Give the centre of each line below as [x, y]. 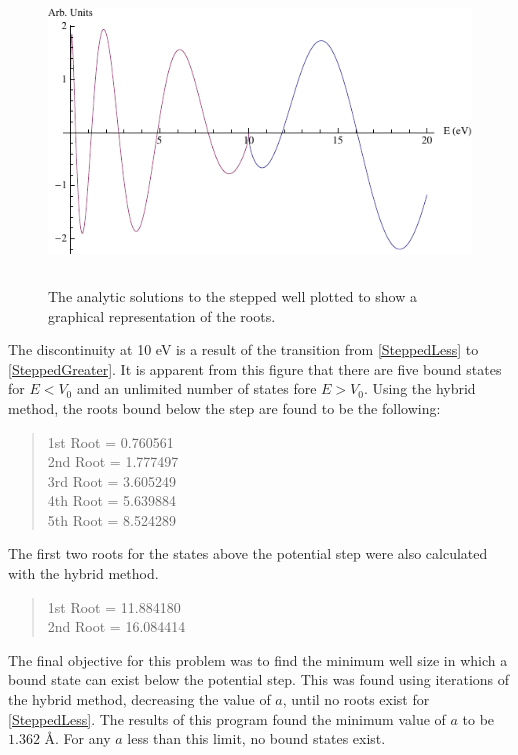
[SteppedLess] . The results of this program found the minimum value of [227, 718]
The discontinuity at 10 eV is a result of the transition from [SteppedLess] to [243, 349]
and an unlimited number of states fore [196, 388]
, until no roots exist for [356, 699]
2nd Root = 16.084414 [116, 626]
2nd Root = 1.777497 [113, 461]
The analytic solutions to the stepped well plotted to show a [232, 295]
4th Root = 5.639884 [111, 500]
